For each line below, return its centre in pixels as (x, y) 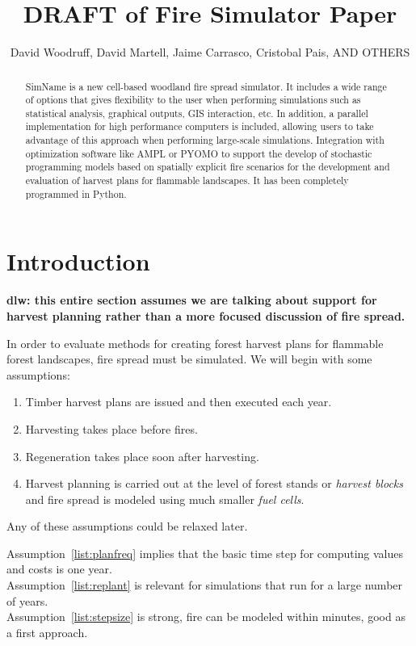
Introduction (78, 261)
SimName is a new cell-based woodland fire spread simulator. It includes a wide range (206, 86)
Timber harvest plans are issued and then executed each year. (179, 402)
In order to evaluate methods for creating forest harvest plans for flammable (195, 343)
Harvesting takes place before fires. (111, 428)
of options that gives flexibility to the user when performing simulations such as (193, 100)
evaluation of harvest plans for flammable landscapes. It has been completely (187, 180)
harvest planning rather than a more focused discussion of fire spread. (206, 315)
